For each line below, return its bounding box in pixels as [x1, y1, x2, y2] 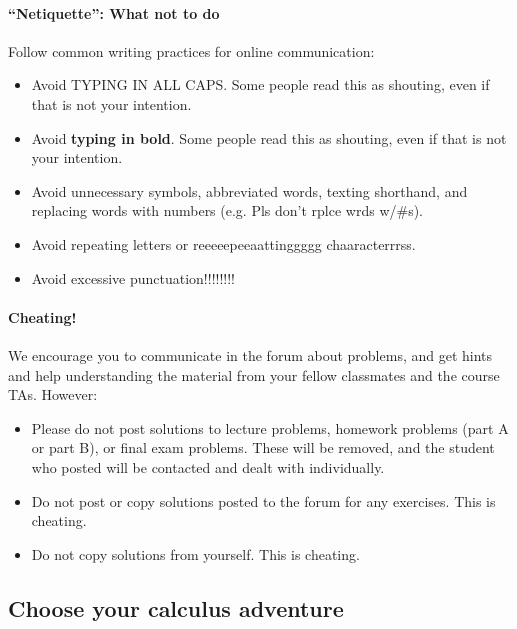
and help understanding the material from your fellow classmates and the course [8, 364, 500, 385]
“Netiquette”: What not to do [8, 2, 220, 23]
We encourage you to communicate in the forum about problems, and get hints [8, 344, 493, 365]
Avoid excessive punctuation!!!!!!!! [31, 267, 235, 288]
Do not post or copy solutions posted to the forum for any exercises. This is [31, 490, 496, 511]
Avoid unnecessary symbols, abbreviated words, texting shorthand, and [31, 180, 468, 201]
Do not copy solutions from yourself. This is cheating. [31, 543, 360, 564]
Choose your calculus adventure [8, 592, 344, 623]
